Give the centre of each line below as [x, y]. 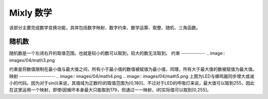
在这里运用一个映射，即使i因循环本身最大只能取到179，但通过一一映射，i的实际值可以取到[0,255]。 [110, 90]
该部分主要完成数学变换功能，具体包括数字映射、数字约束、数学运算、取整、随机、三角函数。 [105, 28]
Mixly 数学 [31, 13]
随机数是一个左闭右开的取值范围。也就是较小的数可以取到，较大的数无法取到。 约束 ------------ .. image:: [117, 53]
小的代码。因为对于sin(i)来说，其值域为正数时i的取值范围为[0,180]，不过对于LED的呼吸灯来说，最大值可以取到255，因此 [132, 83]
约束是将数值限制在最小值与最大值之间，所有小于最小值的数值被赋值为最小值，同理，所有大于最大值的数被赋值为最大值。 [133, 69]
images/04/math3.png [32, 60]
